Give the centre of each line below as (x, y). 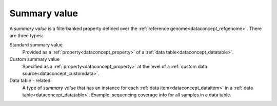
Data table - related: (31, 81)
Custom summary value (35, 59)
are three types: (26, 35)
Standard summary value (36, 45)
